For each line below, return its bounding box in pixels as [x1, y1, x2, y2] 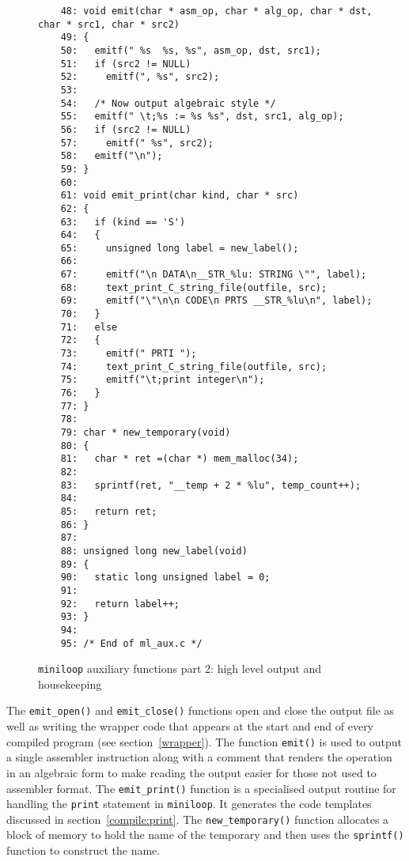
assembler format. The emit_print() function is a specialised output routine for [6, 780, 396, 796]
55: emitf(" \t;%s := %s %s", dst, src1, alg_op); [60, 111, 344, 123]
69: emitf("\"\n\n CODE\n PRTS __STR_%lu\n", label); [60, 295, 373, 307]
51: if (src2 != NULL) [60, 58, 191, 70]
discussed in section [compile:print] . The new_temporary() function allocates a [6, 810, 389, 827]
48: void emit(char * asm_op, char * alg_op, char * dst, [60, 6, 373, 17]
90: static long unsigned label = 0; [60, 572, 271, 583]
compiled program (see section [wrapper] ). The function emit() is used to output [6, 733, 402, 750]
